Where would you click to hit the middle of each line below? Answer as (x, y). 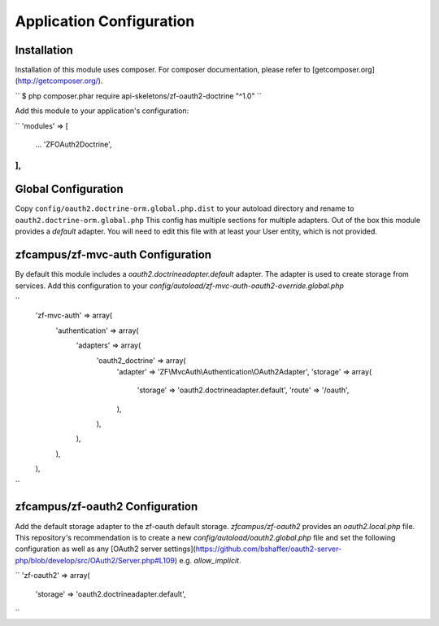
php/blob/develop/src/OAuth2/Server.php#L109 (95, 560)
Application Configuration (105, 21)
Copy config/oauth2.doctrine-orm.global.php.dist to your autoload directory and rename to (185, 208)
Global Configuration (69, 189)
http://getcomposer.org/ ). (60, 81)
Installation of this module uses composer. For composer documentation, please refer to (163, 70)
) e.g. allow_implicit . (208, 560)
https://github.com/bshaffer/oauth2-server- (269, 549)
